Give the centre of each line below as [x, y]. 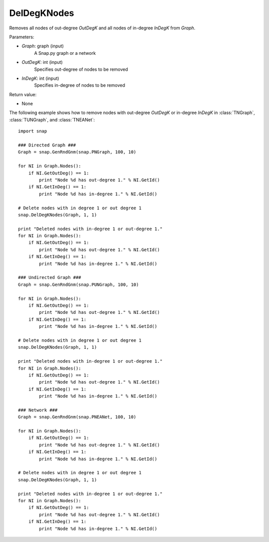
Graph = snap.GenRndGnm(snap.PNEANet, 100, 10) [77, 417]
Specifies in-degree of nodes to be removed [80, 85]
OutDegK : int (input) [42, 62]
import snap [33, 131]
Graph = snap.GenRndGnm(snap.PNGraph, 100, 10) [77, 152]
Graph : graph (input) [43, 46]
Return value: [23, 94]
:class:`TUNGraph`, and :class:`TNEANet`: [52, 120]
